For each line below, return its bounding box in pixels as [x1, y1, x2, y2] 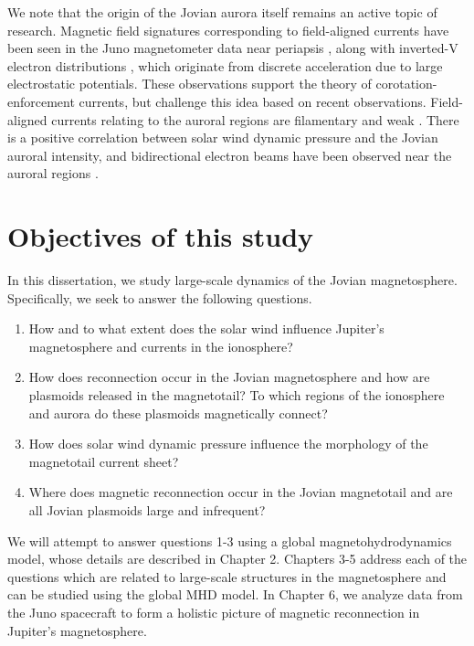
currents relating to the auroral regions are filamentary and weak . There [51, 110, 459, 129]
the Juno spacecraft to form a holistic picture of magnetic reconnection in [7, 602, 420, 621]
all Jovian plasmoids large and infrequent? [28, 501, 266, 519]
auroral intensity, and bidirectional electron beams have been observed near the [7, 145, 452, 164]
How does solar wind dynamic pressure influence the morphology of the [28, 434, 428, 453]
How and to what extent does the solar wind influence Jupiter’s [28, 319, 384, 338]
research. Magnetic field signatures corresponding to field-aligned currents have [7, 20, 449, 39]
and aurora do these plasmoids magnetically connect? [28, 403, 328, 422]
